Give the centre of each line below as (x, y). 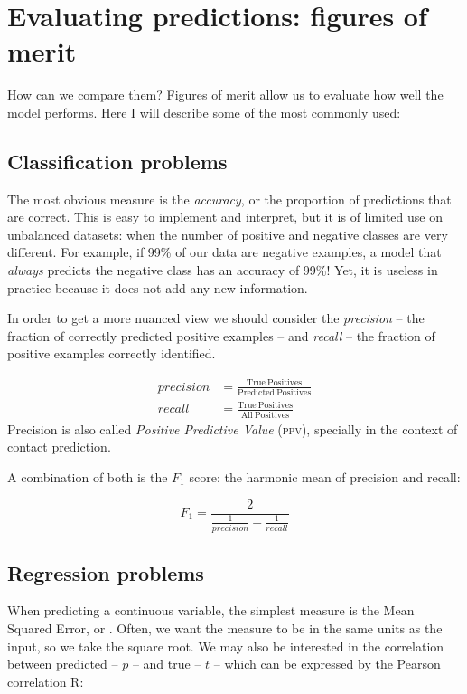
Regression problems (106, 572)
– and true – (167, 664)
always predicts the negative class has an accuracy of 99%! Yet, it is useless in (223, 270)
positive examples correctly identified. (112, 353)
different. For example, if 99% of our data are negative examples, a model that (224, 252)
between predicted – (63, 664)
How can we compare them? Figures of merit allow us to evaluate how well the (225, 95)
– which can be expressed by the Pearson (327, 664)
